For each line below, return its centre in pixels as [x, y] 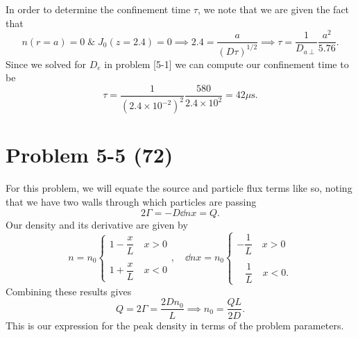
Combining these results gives [69, 291]
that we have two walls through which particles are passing [131, 201]
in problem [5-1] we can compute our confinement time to [227, 64]
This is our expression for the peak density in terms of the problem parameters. [175, 325]
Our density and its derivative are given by [97, 224]
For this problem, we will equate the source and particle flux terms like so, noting [179, 188]
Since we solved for [46, 64]
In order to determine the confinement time [98, 9]
